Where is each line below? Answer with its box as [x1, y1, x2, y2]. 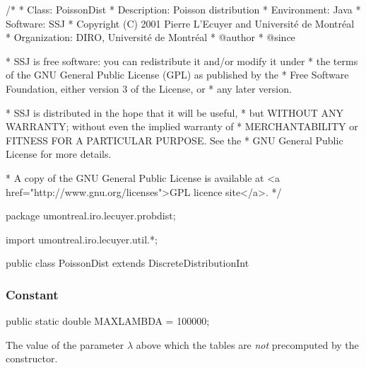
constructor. [6, 351, 58, 366]
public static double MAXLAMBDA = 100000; [6, 314, 210, 328]
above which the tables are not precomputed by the [136, 337, 359, 352]
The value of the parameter [6, 337, 124, 352]
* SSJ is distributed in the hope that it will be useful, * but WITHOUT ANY [6, 105, 344, 120]
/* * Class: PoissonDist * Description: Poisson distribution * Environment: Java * [6, 2, 361, 16]
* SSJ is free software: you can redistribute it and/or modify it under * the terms [6, 53, 358, 68]
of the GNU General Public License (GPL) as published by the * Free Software [6, 67, 349, 82]
